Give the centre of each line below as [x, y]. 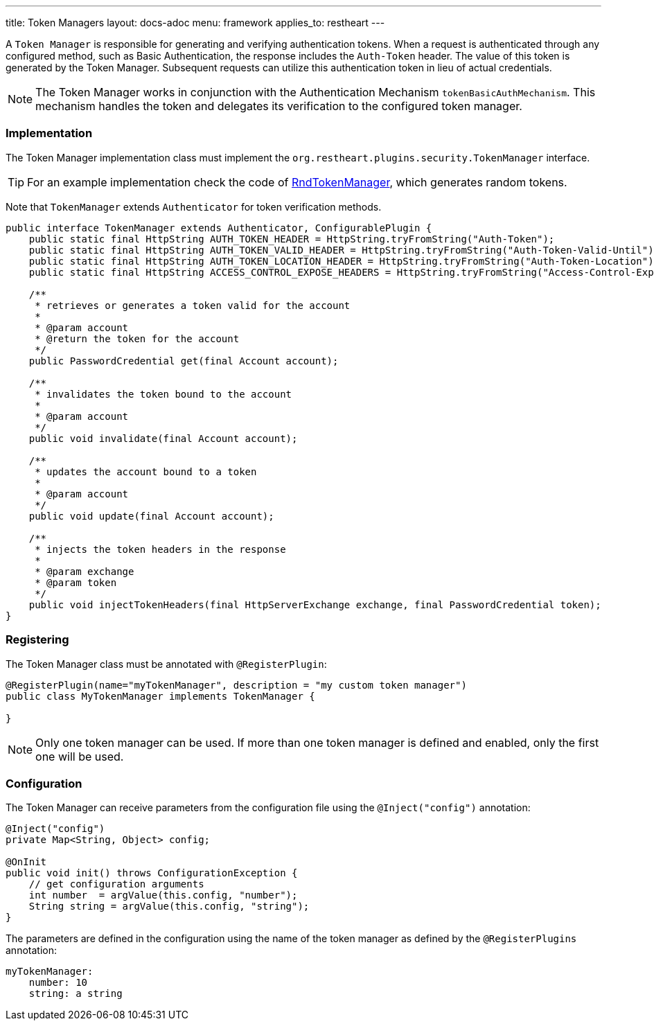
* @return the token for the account [137, 338]
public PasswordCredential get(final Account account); [184, 361]
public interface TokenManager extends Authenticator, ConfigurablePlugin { [219, 228]
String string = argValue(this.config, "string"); [169, 906]
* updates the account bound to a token [146, 471]
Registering [37, 640]
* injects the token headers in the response [160, 549]
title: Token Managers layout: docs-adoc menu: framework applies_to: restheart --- [195, 23]
